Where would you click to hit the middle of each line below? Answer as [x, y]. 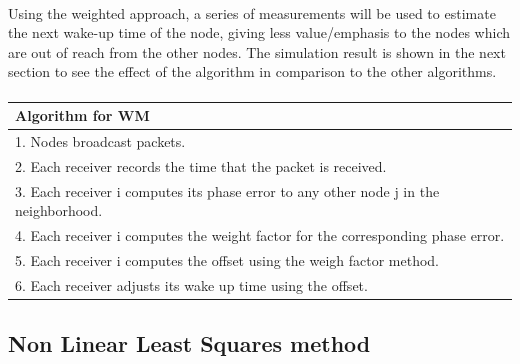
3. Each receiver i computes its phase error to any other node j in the [227, 190]
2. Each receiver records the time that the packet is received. [201, 165]
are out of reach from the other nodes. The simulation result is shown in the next [257, 51]
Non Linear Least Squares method [189, 343]
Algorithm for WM [82, 115]
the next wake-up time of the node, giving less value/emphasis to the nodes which [259, 32]
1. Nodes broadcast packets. [100, 140]
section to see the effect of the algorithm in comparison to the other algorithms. [252, 71]
